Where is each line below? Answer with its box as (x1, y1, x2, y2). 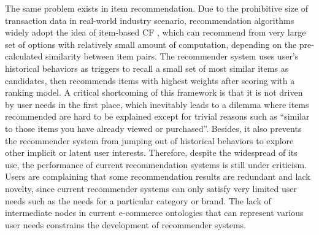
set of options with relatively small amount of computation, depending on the (5, 37, 297, 50)
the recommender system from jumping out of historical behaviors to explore (5, 134, 294, 147)
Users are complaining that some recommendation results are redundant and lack (5, 170, 310, 183)
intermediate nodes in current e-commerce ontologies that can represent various (5, 206, 304, 219)
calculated (5, 50, 43, 63)
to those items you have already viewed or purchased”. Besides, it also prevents (5, 121, 302, 134)
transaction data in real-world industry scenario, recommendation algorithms (5, 13, 294, 26)
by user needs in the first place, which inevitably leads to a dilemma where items (5, 98, 309, 110)
